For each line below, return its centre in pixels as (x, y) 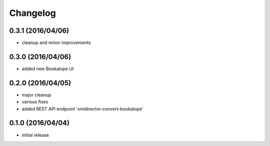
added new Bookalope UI (48, 69)
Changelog (32, 13)
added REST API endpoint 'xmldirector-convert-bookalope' (82, 109)
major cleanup (36, 95)
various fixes (35, 102)
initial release (35, 135)
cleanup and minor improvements (56, 43)
